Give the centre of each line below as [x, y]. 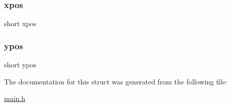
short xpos [20, 23]
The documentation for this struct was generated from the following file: [116, 81]
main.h [15, 98]
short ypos [20, 65]
